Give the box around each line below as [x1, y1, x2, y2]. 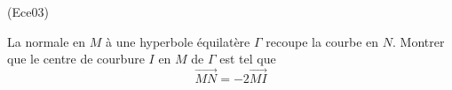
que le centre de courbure [7, 49, 145, 68]
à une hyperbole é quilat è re [106, 32, 250, 50]
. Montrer [393, 32, 445, 50]
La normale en [7, 32, 86, 50]
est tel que [219, 49, 276, 68]
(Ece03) [7, 3, 49, 20]
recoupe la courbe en [266, 32, 379, 50]
